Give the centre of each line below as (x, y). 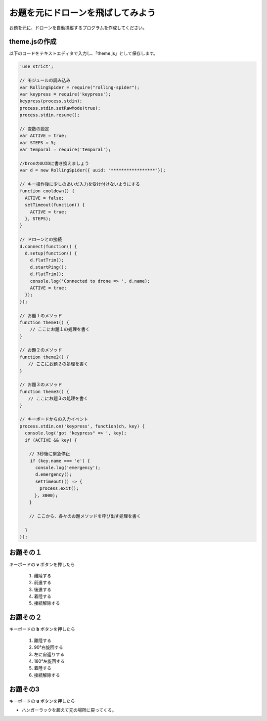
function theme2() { (44, 357)
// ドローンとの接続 (41, 239)
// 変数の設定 (34, 129)
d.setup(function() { (51, 253)
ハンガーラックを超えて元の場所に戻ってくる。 (69, 710)
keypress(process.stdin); (51, 101)
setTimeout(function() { (55, 205)
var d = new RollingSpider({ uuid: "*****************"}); (92, 170)
